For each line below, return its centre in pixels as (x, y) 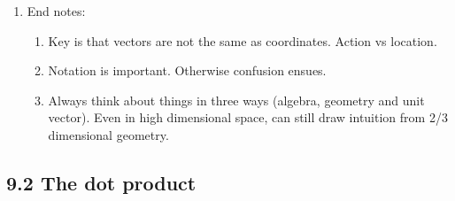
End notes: (56, 11)
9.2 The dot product (101, 182)
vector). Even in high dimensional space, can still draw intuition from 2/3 (248, 117)
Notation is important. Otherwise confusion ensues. (187, 70)
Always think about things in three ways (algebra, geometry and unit (236, 100)
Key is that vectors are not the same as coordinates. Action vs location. (243, 40)
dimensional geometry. (108, 134)
